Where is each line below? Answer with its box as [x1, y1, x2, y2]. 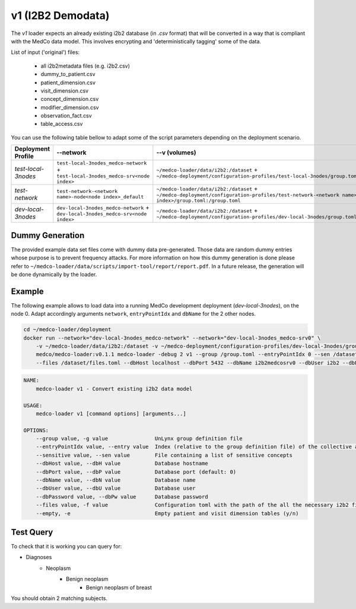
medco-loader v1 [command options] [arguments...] [36, 410, 186, 417]
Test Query [11, 527, 53, 537]
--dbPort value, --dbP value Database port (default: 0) [36, 468, 237, 475]
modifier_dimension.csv [40, 104, 99, 111]
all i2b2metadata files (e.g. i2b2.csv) [40, 62, 131, 69]
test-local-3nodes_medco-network [56, 160, 147, 166]
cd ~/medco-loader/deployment [23, 326, 112, 333]
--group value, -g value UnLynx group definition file [36, 435, 243, 442]
